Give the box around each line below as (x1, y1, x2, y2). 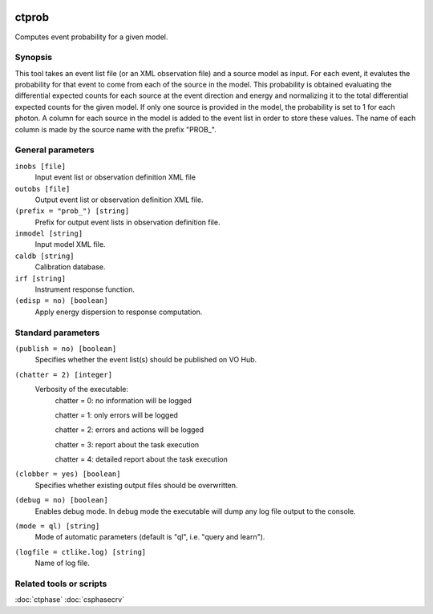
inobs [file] (14, 161, 67, 171)
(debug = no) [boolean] (14, 495, 108, 505)
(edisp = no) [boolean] (14, 297, 108, 305)
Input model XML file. (34, 240, 106, 249)
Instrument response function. (34, 285, 136, 294)
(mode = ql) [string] (14, 522, 100, 531)
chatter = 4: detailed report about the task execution (55, 454, 228, 464)
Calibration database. (34, 262, 106, 272)
